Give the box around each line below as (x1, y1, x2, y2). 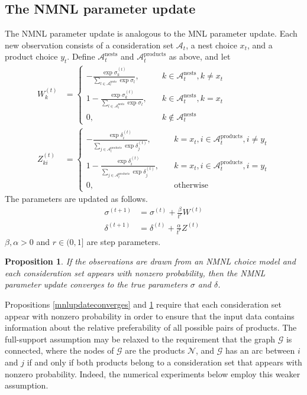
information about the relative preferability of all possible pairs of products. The (5, 321, 297, 334)
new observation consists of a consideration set (5, 38, 174, 51)
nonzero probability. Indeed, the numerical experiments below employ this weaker (5, 367, 300, 380)
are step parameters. (86, 235, 161, 247)
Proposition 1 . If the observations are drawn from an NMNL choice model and (5, 255, 296, 267)
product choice (5, 50, 58, 63)
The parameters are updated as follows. (5, 192, 148, 205)
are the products (125, 344, 185, 357)
